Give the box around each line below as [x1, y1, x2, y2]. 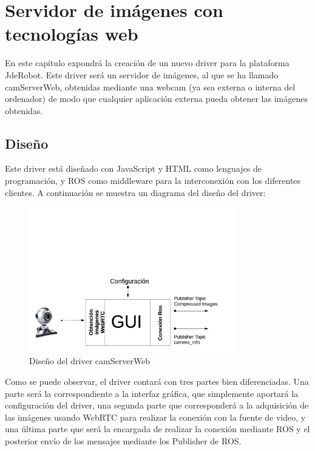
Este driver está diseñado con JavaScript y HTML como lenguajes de [5, 162, 262, 175]
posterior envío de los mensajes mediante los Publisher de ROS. [5, 434, 242, 447]
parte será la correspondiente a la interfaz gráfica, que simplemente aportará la [5, 387, 299, 399]
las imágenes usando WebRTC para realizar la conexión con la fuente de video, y [5, 410, 306, 423]
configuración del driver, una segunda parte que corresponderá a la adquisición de [5, 399, 309, 412]
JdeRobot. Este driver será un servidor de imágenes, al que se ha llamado [5, 68, 279, 81]
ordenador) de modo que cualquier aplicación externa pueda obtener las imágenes [5, 92, 308, 105]
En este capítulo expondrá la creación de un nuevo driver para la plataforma [5, 56, 290, 69]
